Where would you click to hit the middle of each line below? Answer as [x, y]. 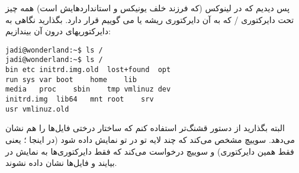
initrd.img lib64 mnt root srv [80, 99]
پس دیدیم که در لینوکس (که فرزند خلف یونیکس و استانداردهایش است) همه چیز [148, 8]
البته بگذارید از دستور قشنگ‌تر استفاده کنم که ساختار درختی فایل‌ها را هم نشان [145, 128]
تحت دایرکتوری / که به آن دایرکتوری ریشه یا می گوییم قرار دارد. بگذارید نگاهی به [150, 19]
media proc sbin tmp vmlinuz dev [88, 89]
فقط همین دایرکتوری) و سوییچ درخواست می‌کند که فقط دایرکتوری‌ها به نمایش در [150, 151]
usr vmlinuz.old [37, 109]
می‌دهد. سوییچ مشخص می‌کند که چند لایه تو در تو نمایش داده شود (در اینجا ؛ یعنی [150, 139]
